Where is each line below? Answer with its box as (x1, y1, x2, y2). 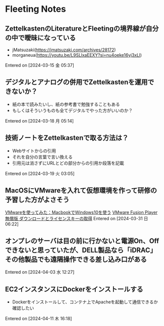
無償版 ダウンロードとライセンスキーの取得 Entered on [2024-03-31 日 (5, 216, 148, 222)
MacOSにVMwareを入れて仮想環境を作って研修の (5, 186, 157, 195)
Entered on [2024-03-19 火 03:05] (5, 170, 75, 176)
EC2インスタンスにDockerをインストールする (5, 285, 143, 293)
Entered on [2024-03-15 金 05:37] (5, 63, 75, 68)
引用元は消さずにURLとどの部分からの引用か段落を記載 (12, 160, 124, 166)
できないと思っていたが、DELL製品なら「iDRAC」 (5, 246, 157, 254)
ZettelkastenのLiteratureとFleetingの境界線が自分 (5, 24, 159, 33)
